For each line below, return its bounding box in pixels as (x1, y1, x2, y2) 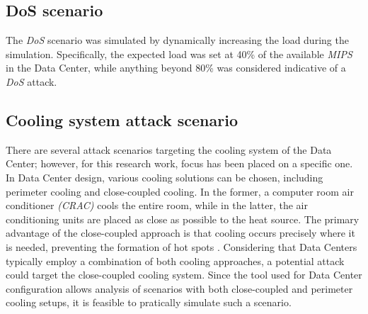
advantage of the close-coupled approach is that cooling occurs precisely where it (6, 225, 355, 240)
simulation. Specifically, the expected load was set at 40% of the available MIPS (6, 46, 352, 61)
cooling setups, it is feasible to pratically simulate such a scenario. (6, 295, 292, 310)
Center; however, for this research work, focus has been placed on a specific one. (6, 156, 353, 171)
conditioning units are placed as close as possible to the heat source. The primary (6, 211, 360, 226)
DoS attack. (6, 74, 57, 89)
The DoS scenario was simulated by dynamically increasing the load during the (6, 33, 349, 47)
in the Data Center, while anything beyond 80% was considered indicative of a (6, 60, 346, 75)
